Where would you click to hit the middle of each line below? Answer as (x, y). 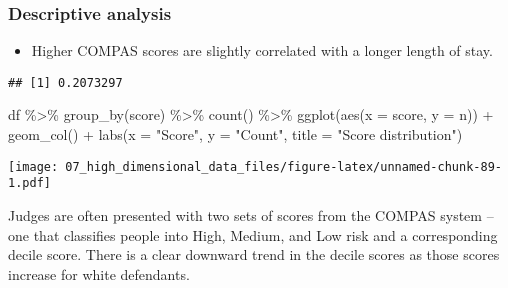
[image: (33, 166)
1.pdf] (29, 183)
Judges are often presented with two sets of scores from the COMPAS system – (251, 214)
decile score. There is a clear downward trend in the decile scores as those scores (254, 254)
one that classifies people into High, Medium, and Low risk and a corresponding (253, 234)
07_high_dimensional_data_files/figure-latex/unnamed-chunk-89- (283, 166)
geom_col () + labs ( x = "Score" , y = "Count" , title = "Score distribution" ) (235, 134)
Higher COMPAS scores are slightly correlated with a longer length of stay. (262, 50)
